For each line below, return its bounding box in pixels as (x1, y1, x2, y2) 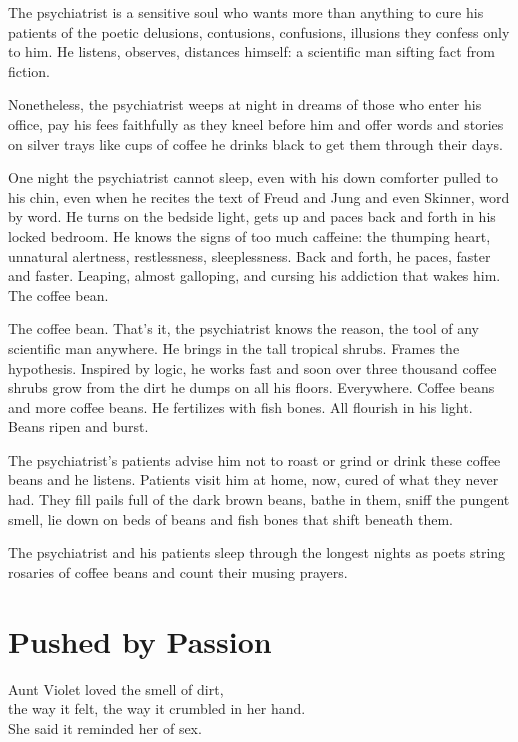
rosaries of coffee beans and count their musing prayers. (8, 561, 348, 582)
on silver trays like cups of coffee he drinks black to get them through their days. (8, 133, 503, 154)
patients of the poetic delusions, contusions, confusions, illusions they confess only (8, 21, 510, 42)
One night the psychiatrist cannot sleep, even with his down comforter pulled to (8, 167, 499, 188)
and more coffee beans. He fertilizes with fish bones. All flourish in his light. (8, 396, 473, 417)
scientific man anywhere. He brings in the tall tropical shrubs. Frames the (8, 337, 460, 358)
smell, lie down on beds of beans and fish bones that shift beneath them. (8, 508, 453, 529)
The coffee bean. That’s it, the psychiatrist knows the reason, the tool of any (8, 318, 479, 339)
